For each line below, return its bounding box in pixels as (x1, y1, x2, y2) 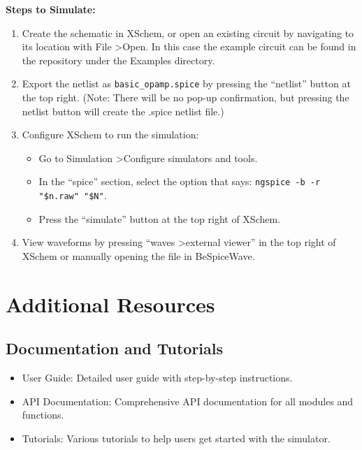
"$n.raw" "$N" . (38, 188, 107, 203)
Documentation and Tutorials (6, 337, 224, 359)
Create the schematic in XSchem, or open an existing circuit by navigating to (22, 25, 354, 40)
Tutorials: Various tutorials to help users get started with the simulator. (22, 430, 331, 445)
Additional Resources (6, 289, 215, 318)
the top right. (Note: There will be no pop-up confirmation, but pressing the (22, 90, 349, 105)
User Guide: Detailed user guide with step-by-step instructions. (22, 370, 293, 385)
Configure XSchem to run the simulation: (22, 127, 199, 142)
